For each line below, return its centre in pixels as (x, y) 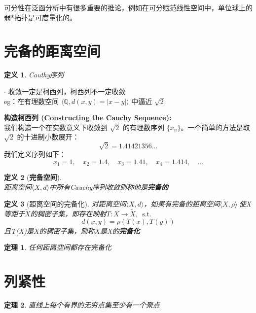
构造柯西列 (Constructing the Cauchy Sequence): (88, 118)
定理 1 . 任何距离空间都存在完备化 (58, 247)
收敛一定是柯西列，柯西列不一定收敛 (67, 91)
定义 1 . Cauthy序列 (34, 75)
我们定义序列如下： (35, 154)
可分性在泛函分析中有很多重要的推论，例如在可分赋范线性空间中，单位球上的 (128, 7)
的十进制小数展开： (48, 137)
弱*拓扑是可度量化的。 (40, 17)
